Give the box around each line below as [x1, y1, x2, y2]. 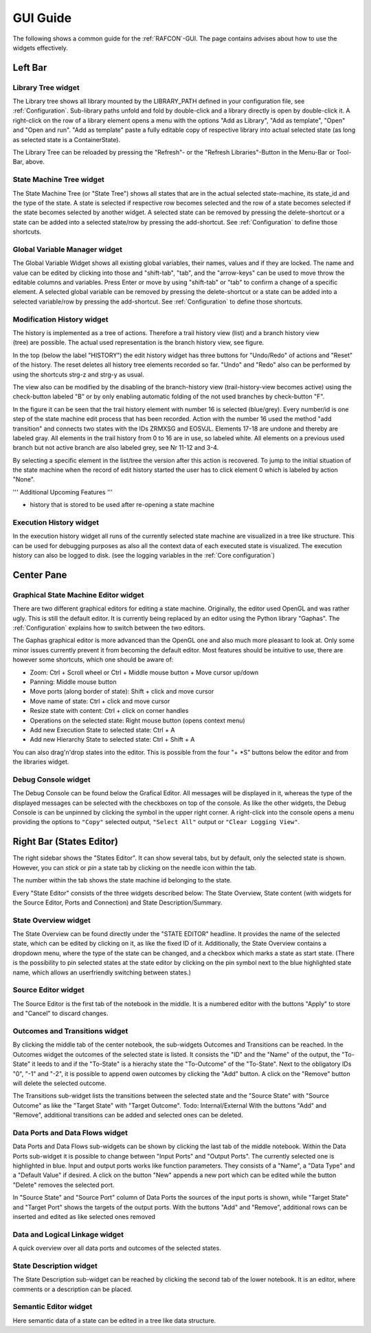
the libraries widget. [12, 757, 69, 766]
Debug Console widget [12, 775, 91, 784]
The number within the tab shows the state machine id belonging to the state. [12, 876, 232, 885]
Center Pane [12, 569, 67, 580]
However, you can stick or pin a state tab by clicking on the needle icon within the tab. [12, 863, 257, 871]
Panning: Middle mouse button [30, 678, 117, 686]
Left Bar [12, 62, 47, 73]
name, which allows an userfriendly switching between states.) [12, 968, 192, 977]
